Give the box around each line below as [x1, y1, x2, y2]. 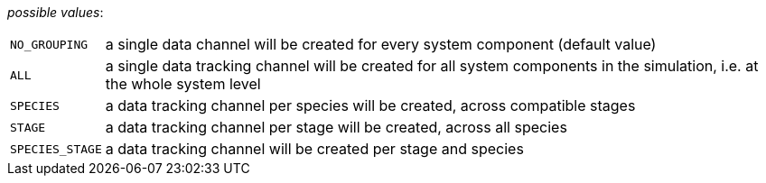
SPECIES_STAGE [10, 142, 102, 156]
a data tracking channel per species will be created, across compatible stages [105, 96, 636, 114]
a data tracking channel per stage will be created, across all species [105, 118, 567, 136]
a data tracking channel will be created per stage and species [105, 140, 524, 158]
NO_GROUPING [10, 37, 89, 51]
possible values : [7, 5, 104, 20]
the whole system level [105, 75, 261, 93]
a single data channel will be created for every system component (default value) [105, 35, 657, 53]
